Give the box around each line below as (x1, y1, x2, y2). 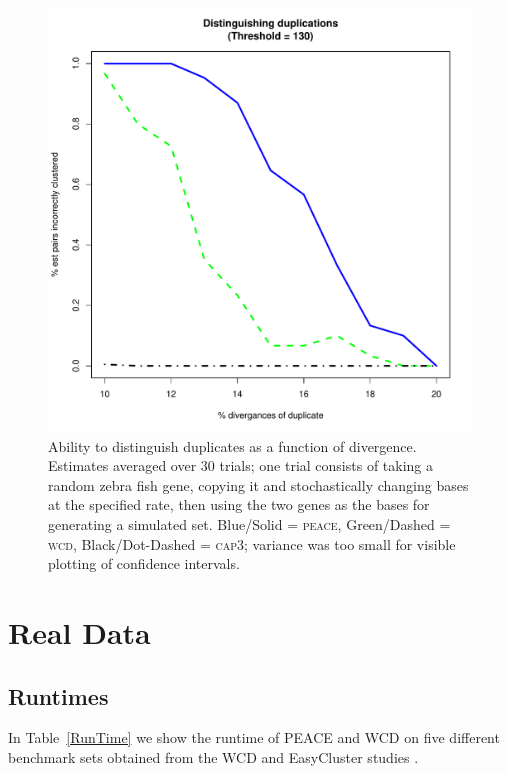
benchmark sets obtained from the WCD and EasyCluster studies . (8, 746, 419, 767)
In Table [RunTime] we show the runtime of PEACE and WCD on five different (8, 727, 500, 748)
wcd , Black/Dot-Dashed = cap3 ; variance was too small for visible (48, 533, 456, 554)
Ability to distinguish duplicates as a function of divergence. (48, 435, 417, 456)
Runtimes (8, 680, 109, 711)
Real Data (8, 611, 151, 652)
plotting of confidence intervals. (48, 553, 240, 574)
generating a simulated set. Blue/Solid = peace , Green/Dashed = (48, 513, 451, 534)
